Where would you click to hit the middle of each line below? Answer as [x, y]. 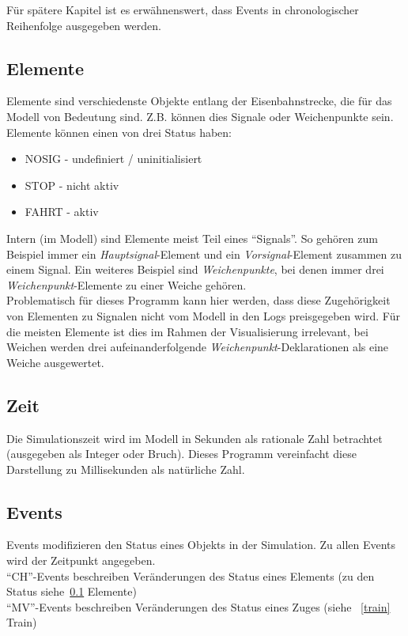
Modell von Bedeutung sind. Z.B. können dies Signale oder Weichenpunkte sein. [200, 116]
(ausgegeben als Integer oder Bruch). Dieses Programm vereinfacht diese [181, 454]
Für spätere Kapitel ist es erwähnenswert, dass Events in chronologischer [183, 9]
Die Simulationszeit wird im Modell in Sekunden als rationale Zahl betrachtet [195, 438]
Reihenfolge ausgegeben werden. [84, 25]
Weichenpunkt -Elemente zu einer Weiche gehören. [127, 284]
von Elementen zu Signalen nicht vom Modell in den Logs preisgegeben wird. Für [203, 315]
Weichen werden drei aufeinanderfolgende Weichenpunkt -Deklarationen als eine [198, 347]
